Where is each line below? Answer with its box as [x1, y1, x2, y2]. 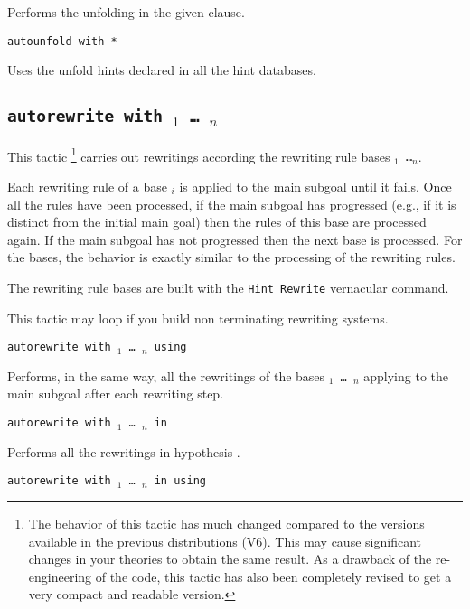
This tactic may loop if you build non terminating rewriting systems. [7, 308, 389, 327]
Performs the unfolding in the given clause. [7, 3, 245, 21]
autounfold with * [7, 34, 117, 48]
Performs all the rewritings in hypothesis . [7, 442, 240, 461]
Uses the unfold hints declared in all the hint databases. [7, 61, 316, 80]
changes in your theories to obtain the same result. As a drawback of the [28, 549, 432, 568]
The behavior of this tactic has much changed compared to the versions [28, 513, 425, 532]
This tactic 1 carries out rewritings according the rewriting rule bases [7, 144, 390, 165]
